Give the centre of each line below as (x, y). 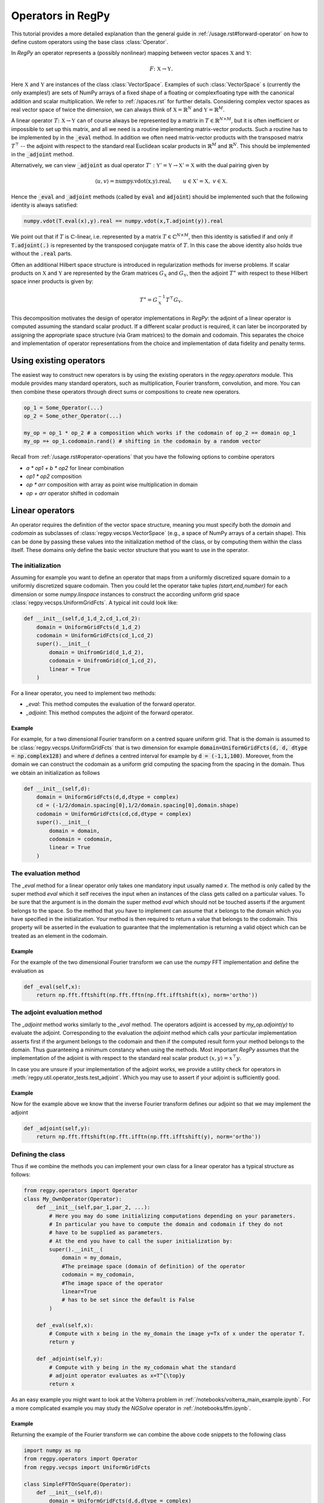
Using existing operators (58, 360)
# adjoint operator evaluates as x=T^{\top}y (117, 1376)
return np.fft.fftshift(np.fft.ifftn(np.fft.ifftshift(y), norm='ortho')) (148, 1137)
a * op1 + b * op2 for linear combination (75, 468)
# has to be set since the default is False (128, 1300)
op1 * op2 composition (54, 476)
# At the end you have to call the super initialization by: (141, 1241)
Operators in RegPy (61, 16)
